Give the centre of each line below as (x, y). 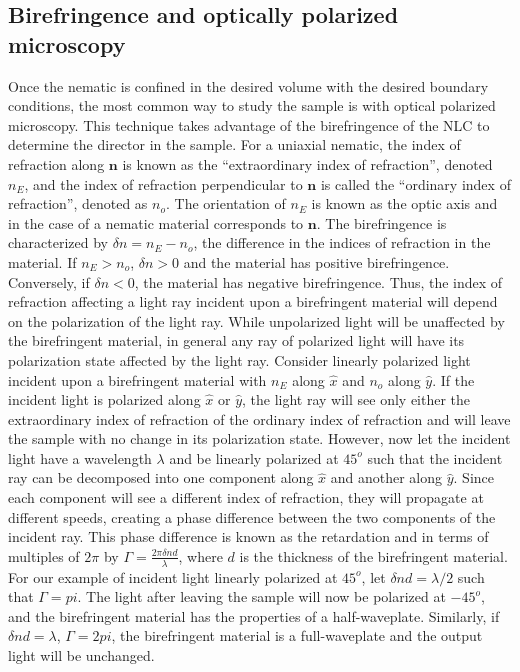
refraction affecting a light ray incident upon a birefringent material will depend (253, 301)
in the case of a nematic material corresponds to (156, 222)
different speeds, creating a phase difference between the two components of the (252, 516)
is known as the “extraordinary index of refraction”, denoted (307, 163)
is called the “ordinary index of (415, 183)
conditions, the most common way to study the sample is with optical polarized (252, 105)
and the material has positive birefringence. (316, 261)
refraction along (56, 163)
